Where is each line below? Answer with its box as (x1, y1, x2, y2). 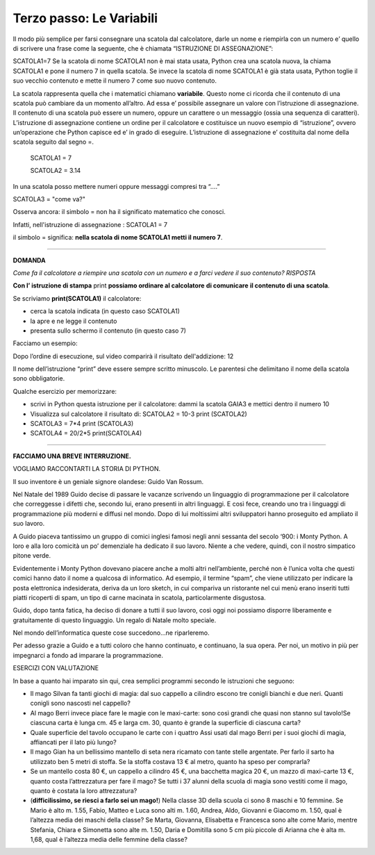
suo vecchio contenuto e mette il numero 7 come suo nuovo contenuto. (12, 76, 217, 85)
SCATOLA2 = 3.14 (30, 167, 81, 175)
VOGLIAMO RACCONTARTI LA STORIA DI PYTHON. (12, 465, 161, 473)
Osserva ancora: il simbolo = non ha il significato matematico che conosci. (12, 208, 226, 216)
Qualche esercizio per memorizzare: (12, 387, 117, 395)
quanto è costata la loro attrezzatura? (30, 786, 137, 795)
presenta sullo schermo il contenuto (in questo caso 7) (30, 326, 187, 335)
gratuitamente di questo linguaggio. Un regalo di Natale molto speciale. (12, 615, 217, 624)
